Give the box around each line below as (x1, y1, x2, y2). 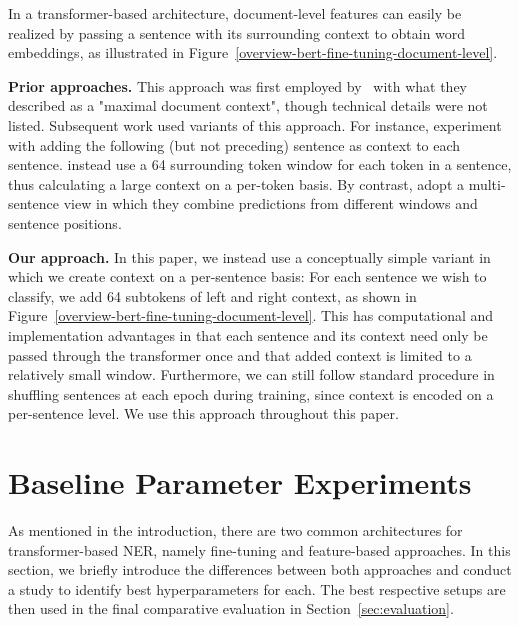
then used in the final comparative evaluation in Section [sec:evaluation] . (8, 598, 454, 619)
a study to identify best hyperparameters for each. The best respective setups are (8, 578, 506, 599)
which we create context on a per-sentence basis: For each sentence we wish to (8, 266, 487, 287)
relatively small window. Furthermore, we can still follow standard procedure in (8, 364, 495, 385)
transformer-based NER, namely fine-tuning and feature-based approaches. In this (8, 539, 511, 560)
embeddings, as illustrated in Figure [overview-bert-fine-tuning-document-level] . (8, 42, 498, 63)
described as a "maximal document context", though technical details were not (8, 95, 488, 116)
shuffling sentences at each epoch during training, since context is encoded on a (8, 383, 494, 404)
